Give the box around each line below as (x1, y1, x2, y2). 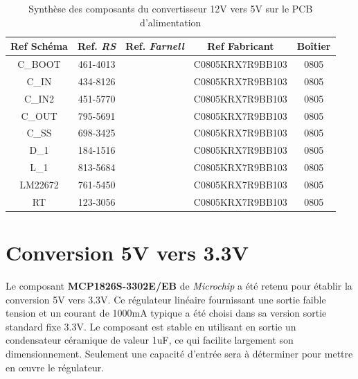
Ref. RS (77, 39, 116, 53)
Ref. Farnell (125, 39, 184, 53)
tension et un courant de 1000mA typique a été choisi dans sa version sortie (6, 306, 327, 320)
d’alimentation (140, 15, 202, 29)
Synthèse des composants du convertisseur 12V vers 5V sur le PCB (28, 1, 313, 15)
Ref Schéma (10, 39, 68, 53)
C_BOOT (17, 57, 61, 71)
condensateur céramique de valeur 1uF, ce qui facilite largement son (6, 333, 294, 347)
